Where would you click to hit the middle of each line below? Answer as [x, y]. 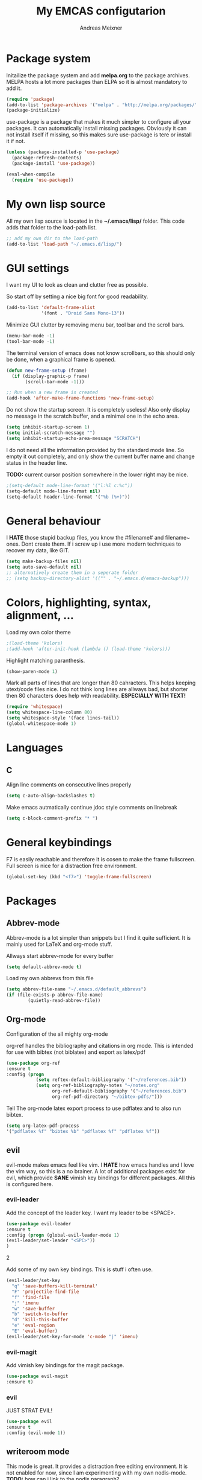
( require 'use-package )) [43, 180]
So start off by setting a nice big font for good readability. [77, 296]
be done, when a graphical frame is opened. [61, 359]
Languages [35, 748]
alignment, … [40, 615]
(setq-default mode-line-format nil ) [54, 491]
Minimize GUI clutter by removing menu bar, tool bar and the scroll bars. [95, 325]
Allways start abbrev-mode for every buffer [60, 955]
